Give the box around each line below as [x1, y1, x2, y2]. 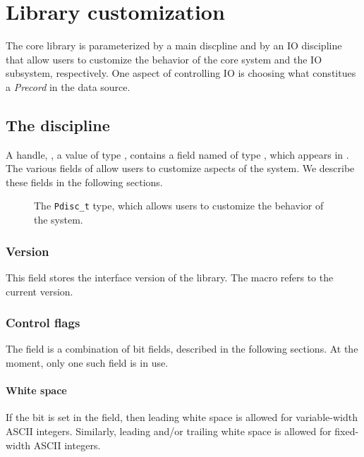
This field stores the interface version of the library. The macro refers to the [6, 269, 334, 284]
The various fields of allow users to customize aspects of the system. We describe [6, 161, 355, 176]
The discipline [6, 114, 110, 135]
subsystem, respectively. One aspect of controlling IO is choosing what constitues [6, 66, 356, 80]
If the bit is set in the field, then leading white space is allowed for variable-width [6, 410, 358, 425]
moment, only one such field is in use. [6, 355, 169, 370]
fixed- [334, 423, 359, 438]
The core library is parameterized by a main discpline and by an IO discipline [6, 38, 342, 53]
